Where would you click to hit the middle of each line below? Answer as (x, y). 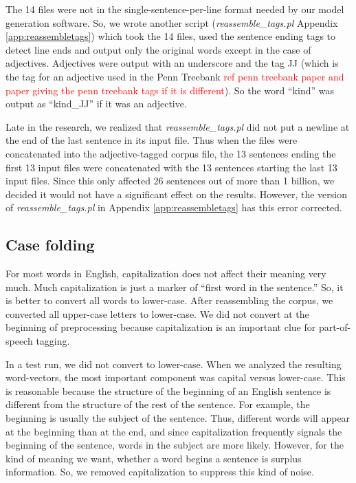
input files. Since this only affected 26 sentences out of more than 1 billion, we (170, 181)
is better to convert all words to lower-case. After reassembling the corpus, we (169, 300)
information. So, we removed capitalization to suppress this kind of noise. (160, 472)
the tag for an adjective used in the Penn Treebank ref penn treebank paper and (175, 76)
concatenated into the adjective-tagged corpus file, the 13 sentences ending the (171, 153)
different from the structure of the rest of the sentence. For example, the (158, 404)
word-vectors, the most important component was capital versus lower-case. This (176, 377)
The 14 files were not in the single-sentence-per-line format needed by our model (175, 9)
